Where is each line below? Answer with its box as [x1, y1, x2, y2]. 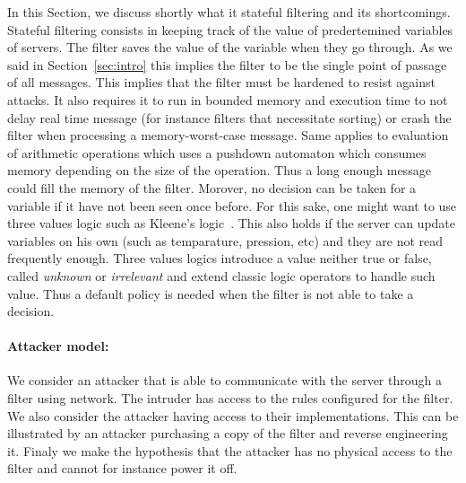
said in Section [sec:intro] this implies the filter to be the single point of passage [7, 55, 447, 74]
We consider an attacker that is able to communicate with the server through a [7, 371, 442, 390]
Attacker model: [7, 337, 109, 356]
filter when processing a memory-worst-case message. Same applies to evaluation [7, 126, 449, 145]
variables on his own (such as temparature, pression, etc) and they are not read [7, 231, 444, 250]
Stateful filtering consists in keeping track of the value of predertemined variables [7, 20, 453, 39]
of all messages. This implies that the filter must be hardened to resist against [7, 73, 436, 92]
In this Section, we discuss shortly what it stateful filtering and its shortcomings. [7, 3, 451, 21]
